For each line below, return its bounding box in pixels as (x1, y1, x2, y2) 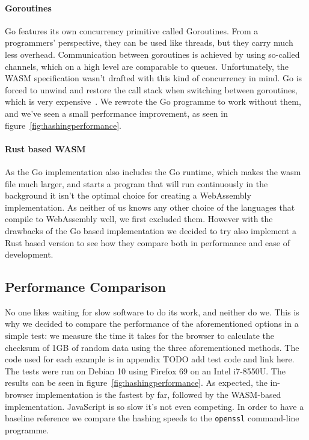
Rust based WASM (5, 142, 86, 155)
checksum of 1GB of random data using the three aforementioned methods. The (5, 341, 299, 353)
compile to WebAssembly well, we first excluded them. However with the (5, 212, 273, 225)
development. (5, 248, 54, 261)
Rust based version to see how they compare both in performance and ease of (5, 236, 290, 249)
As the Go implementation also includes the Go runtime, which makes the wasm (5, 165, 301, 178)
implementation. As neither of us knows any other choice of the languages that (5, 200, 295, 213)
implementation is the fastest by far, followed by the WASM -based (35, 388, 281, 401)
